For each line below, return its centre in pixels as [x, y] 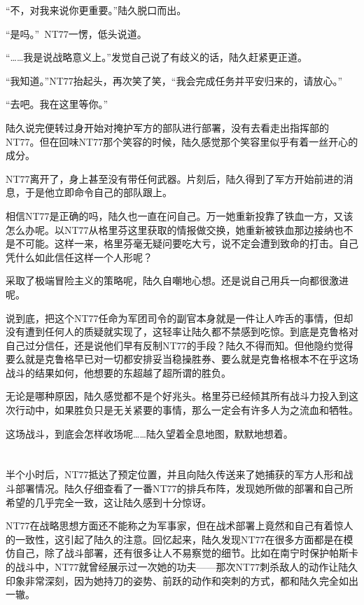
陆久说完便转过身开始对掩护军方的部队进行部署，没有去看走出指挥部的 [167, 127]
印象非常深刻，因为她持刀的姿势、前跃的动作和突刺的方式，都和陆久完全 [172, 580]
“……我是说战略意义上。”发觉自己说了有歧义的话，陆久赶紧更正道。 [156, 57]
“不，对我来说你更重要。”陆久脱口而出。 [96, 10]
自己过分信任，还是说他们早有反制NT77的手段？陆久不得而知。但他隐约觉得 [180, 345]
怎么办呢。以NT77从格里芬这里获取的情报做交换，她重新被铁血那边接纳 [170, 229]
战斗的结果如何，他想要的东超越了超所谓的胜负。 [118, 372]
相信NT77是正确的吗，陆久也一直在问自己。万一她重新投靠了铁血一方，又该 [180, 215]
